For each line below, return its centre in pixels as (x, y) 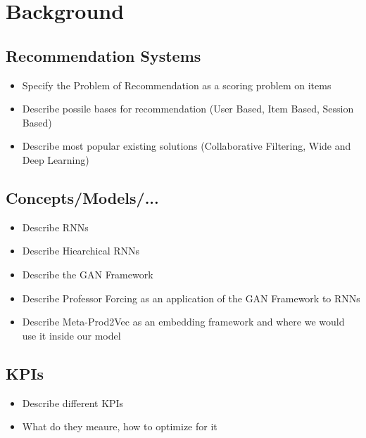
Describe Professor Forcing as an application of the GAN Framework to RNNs (191, 298)
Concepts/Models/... (82, 197)
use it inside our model (71, 335)
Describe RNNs (55, 227)
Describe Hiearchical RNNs (81, 251)
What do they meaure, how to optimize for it (120, 426)
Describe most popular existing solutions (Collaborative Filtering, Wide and (187, 146)
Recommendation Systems (103, 55)
